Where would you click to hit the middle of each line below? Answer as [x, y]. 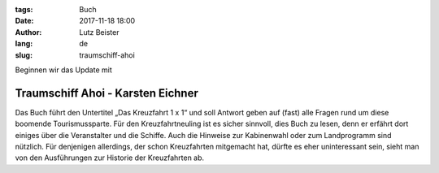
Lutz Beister [99, 32]
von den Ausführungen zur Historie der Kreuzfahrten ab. [110, 158]
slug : [24, 55]
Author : [28, 32]
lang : [24, 44]
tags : [24, 9]
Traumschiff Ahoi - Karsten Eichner [106, 93]
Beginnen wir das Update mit [64, 70]
